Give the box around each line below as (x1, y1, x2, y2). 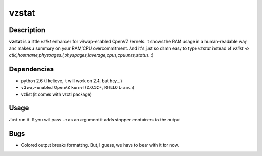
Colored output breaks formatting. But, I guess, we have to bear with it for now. (21, 142, 179, 148)
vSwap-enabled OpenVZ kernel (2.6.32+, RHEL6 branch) (21, 85, 135, 90)
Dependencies (9, 65, 54, 73)
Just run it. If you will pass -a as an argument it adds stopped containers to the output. (9, 117, 182, 122)
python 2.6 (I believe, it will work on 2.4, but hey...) (21, 78, 122, 84)
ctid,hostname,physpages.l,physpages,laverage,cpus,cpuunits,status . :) (9, 52, 154, 58)
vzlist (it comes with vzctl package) (21, 91, 92, 97)
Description (9, 26, 46, 34)
